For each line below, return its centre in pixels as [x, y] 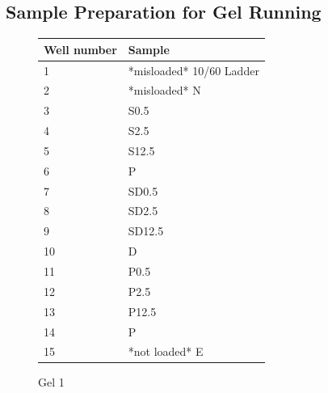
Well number [80, 49]
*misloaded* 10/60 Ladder [193, 70]
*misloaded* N [164, 90]
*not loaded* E [166, 351]
